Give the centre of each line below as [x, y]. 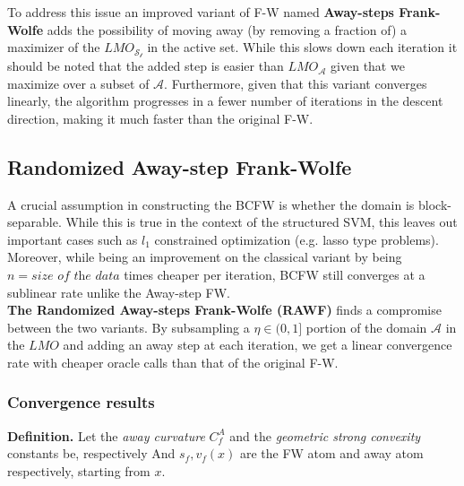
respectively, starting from [79, 470]
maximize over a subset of [78, 83]
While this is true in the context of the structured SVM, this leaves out [262, 222]
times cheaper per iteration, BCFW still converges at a [275, 274]
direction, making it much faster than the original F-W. [160, 118]
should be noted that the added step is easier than [146, 66]
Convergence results [81, 402]
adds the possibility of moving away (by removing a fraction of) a [227, 29]
